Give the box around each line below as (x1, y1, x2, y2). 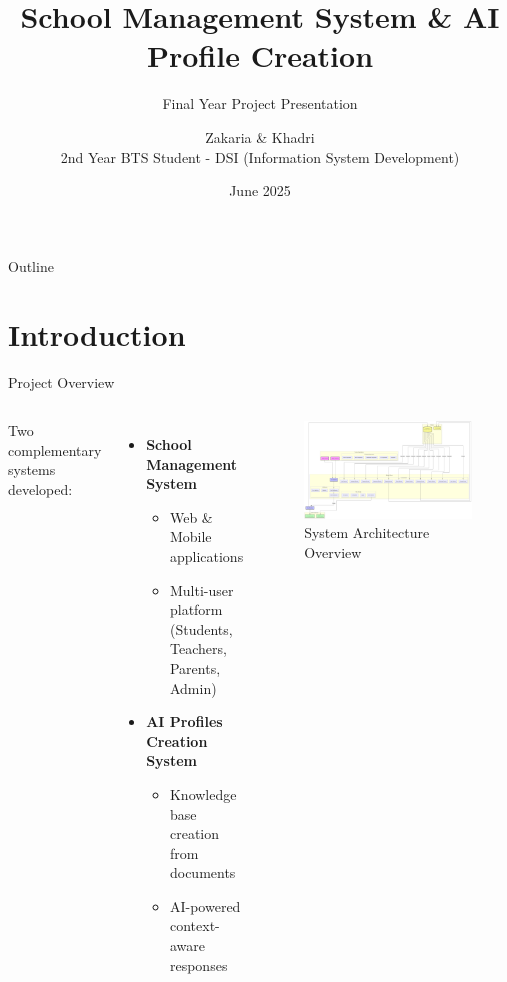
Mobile (169, 526, 212, 547)
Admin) (169, 677, 217, 698)
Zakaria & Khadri (205, 126, 315, 147)
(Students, (169, 618, 233, 639)
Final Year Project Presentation (162, 93, 358, 114)
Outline (8, 255, 54, 276)
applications (169, 545, 244, 566)
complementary (8, 439, 102, 460)
